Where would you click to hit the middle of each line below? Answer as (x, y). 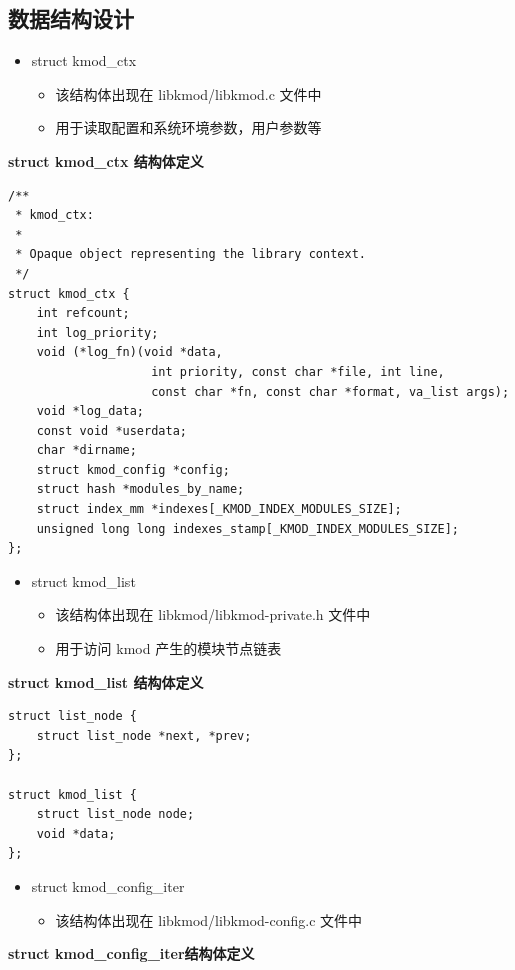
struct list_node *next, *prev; (144, 735)
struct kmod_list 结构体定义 (106, 681)
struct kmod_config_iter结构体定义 (131, 953)
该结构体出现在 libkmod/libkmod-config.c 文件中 (209, 919)
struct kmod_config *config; (133, 469)
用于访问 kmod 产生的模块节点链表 (168, 648)
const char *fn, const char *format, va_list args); (330, 391)
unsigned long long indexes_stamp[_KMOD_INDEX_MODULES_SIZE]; (248, 528)
